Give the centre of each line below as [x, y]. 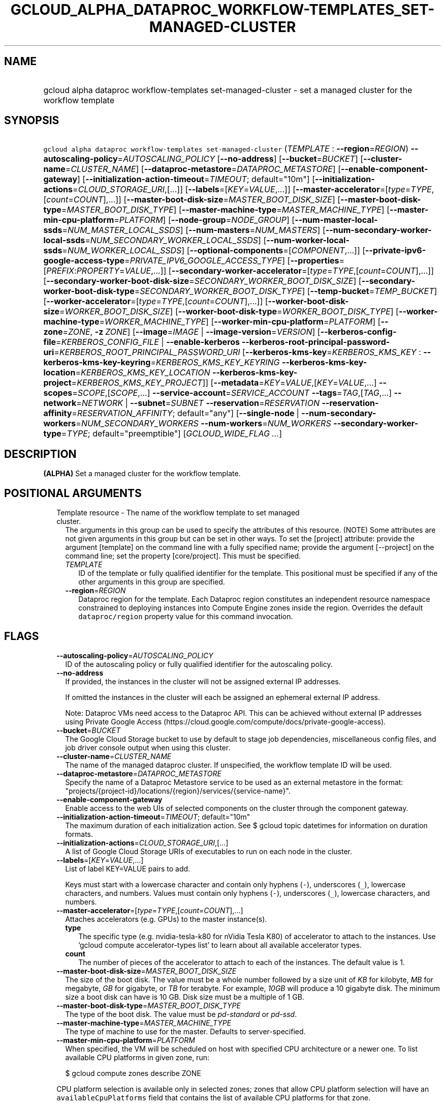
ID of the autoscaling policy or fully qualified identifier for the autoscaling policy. [199, 664]
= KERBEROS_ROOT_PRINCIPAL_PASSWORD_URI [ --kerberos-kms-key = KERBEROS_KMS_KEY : [237, 352]
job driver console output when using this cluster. [148, 747]
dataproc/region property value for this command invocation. [186, 617]
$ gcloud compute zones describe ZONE [133, 1073]
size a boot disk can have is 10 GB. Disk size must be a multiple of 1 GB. [185, 997]
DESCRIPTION [40, 454]
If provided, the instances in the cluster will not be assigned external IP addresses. [203, 681]
